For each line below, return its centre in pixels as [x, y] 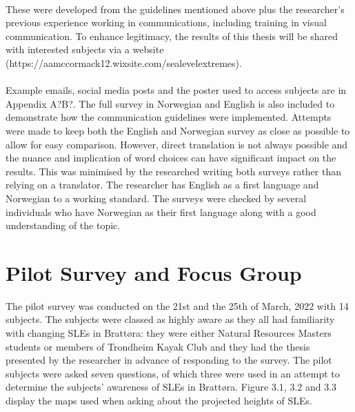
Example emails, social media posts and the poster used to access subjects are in [176, 90]
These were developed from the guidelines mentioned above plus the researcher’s [175, 9]
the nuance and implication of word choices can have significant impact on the [171, 158]
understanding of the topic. [63, 225]
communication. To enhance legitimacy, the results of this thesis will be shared [172, 36]
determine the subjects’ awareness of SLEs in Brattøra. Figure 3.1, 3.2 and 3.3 [171, 387]
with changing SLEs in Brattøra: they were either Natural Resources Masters [169, 333]
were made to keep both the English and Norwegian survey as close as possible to [178, 130]
